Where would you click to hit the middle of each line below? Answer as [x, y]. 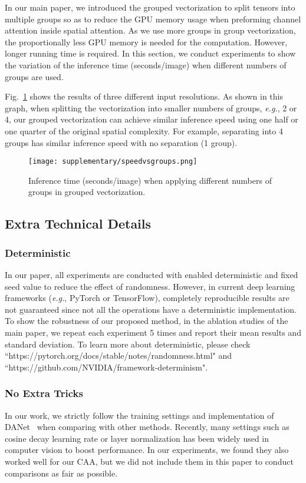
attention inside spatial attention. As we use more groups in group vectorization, [150, 30]
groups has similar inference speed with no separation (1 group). [121, 142]
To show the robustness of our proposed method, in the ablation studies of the [147, 321]
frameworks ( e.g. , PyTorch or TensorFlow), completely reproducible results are [147, 298]
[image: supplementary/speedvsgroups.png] [113, 162]
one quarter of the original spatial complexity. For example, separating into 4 [144, 130]
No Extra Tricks [44, 393]
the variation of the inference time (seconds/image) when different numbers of [146, 64]
